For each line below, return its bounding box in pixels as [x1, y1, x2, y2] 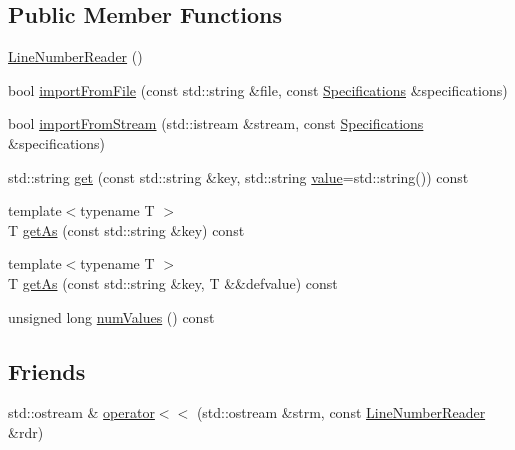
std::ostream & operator [8, 402, 155, 423]
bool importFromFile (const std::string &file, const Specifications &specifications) [8, 79, 508, 100]
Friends [8, 355, 86, 386]
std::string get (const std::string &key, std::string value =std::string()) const [8, 166, 469, 187]
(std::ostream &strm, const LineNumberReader [196, 402, 486, 423]
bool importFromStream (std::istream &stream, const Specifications [8, 113, 424, 134]
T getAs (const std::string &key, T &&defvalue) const [8, 272, 338, 293]
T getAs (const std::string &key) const [8, 219, 245, 240]
